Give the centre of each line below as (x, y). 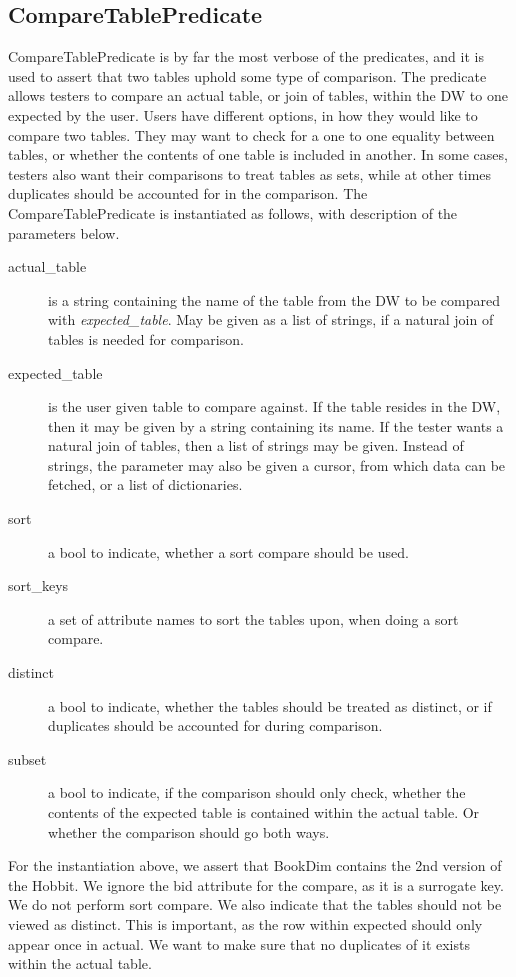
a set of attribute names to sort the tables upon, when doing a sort (253, 618)
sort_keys (38, 585)
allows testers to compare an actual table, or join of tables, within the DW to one (258, 95)
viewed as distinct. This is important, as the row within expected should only (245, 923)
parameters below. (64, 232)
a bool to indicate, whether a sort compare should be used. (228, 551)
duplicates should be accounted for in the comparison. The (188, 193)
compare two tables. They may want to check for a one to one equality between (251, 134)
